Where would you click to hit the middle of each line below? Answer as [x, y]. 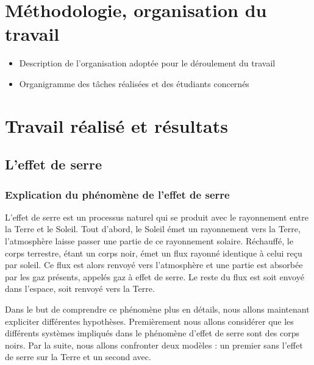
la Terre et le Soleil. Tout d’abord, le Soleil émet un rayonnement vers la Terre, [153, 229]
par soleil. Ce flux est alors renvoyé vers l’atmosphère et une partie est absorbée [154, 265]
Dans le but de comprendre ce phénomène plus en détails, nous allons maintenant [157, 309]
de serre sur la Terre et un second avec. [78, 357]
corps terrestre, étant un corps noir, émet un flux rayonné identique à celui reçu [154, 253]
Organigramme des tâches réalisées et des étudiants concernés [134, 83]
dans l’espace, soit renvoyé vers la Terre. [80, 289]
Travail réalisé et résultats [116, 125]
